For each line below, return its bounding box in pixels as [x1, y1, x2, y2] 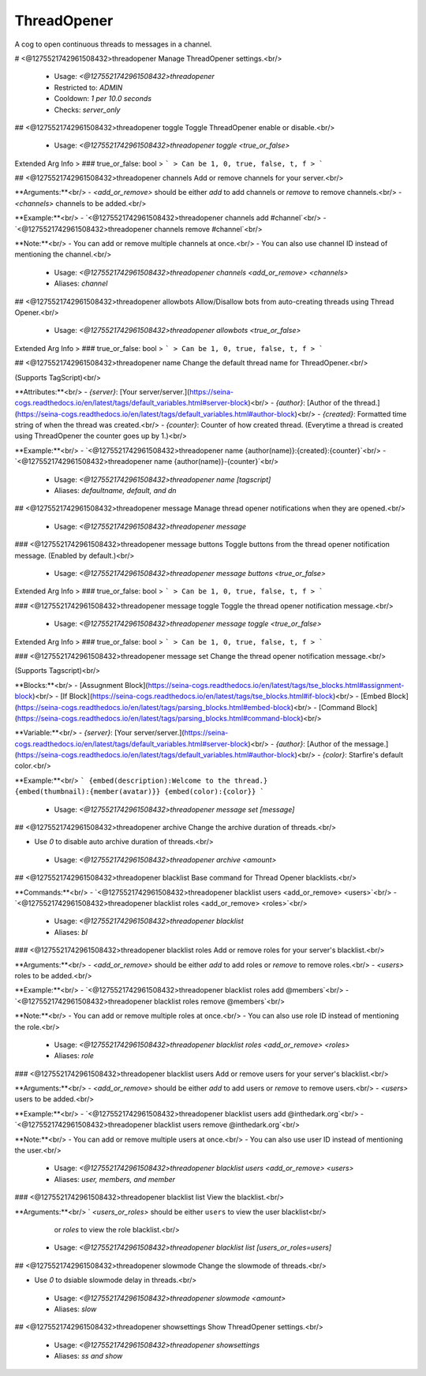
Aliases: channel [54, 279, 108, 288]
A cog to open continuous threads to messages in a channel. [14, 39, 212, 49]
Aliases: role [54, 1051, 95, 1060]
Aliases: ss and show [54, 1352, 123, 1361]
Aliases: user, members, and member [54, 1174, 176, 1183]
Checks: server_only [54, 105, 121, 114]
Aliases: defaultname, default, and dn [54, 486, 177, 495]
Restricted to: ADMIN [54, 83, 123, 92]
